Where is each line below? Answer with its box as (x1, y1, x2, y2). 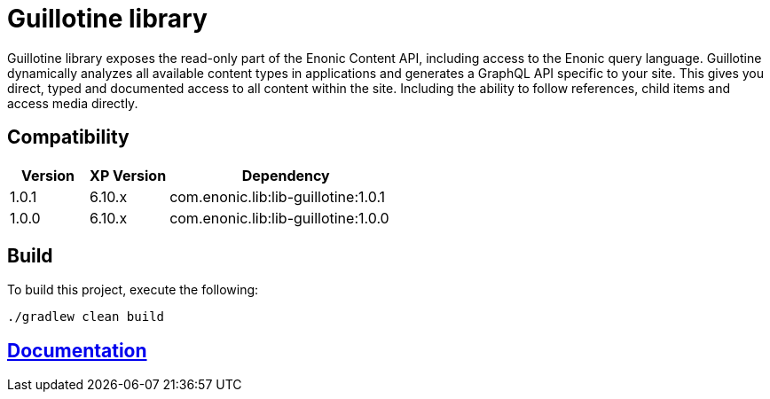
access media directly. (7, 95, 138, 111)
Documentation (7, 339, 147, 362)
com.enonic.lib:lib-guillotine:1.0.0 (169, 208, 389, 227)
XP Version (90, 166, 167, 184)
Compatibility (7, 126, 130, 149)
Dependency (241, 166, 330, 184)
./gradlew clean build (7, 309, 165, 325)
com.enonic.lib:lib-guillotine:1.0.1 (169, 187, 386, 206)
